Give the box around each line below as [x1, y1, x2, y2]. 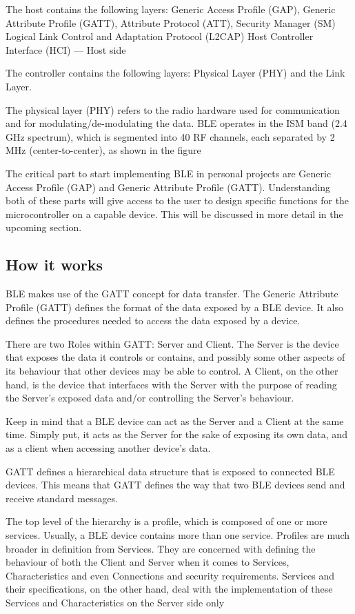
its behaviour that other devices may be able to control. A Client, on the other [6, 364, 338, 378]
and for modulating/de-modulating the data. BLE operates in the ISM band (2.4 [6, 116, 347, 130]
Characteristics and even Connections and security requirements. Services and [6, 568, 335, 582]
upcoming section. [6, 220, 82, 235]
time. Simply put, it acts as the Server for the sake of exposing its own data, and [6, 427, 347, 442]
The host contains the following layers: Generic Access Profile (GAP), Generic [6, 2, 336, 16]
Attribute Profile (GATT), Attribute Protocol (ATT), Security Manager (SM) [6, 15, 336, 30]
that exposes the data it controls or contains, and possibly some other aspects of [6, 350, 345, 364]
